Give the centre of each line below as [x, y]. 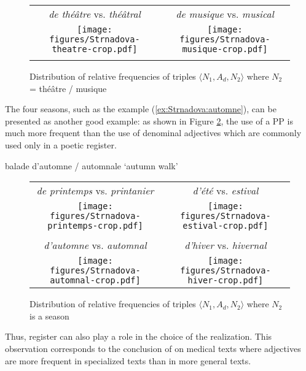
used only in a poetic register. [61, 144]
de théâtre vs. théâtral [95, 14]
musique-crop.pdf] [225, 49]
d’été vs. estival [226, 191]
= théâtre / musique [68, 88]
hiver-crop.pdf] [226, 281]
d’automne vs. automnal [95, 245]
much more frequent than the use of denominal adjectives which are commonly [153, 133]
